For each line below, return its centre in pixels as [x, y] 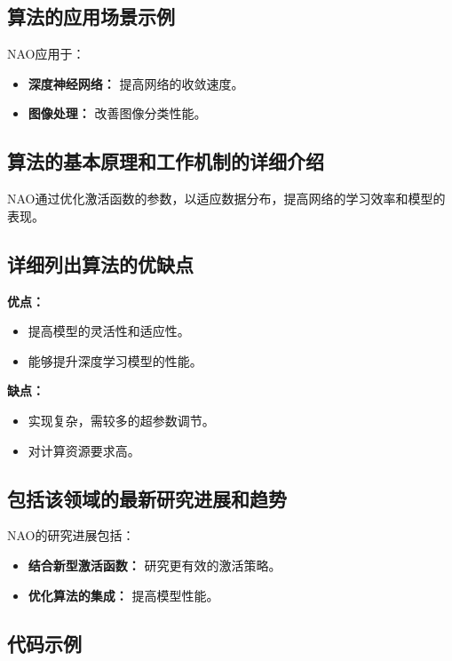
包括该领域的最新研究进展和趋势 [147, 498]
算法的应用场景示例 [91, 16]
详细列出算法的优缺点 [100, 263]
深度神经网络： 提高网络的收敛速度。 [136, 83]
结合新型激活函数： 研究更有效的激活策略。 [155, 565]
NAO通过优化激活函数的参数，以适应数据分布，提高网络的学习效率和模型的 [226, 199]
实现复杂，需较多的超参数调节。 [121, 420]
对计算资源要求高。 [84, 450]
